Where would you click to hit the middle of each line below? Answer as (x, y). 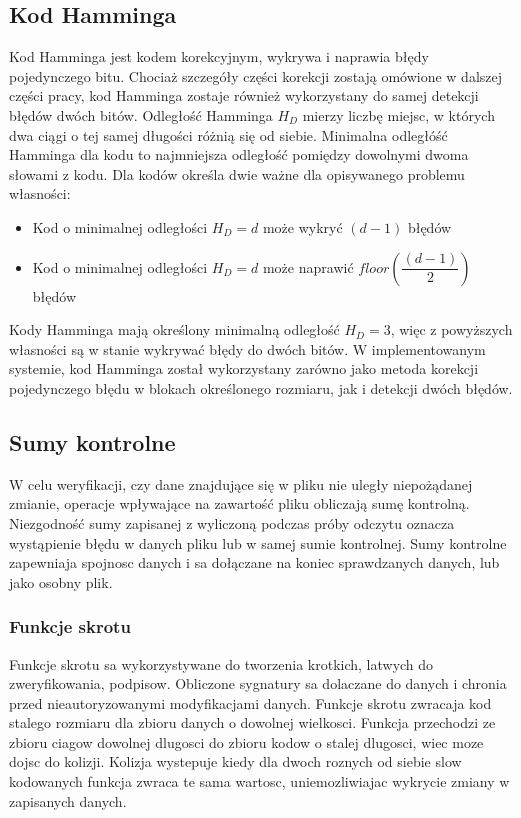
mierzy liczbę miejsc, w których (398, 114)
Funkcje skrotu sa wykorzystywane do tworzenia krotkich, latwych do (221, 663)
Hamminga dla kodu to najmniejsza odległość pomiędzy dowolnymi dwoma (239, 154)
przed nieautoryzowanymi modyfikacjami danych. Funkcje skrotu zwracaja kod (250, 702)
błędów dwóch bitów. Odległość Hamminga (141, 114)
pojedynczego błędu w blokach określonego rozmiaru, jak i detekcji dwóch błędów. (261, 387)
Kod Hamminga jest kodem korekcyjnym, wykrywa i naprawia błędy (219, 56)
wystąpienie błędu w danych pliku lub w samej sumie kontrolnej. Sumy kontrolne (258, 542)
